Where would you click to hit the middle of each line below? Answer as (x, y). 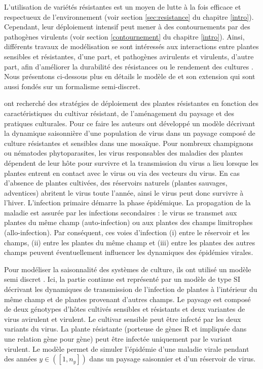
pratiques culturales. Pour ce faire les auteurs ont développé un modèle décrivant (130, 123)
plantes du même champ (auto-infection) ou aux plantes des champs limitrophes (128, 222)
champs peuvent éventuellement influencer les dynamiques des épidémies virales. (129, 252)
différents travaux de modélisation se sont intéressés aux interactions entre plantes (131, 46)
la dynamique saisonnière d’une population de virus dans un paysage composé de (130, 133)
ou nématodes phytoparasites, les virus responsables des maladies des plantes (124, 153)
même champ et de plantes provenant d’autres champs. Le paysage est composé (127, 299)
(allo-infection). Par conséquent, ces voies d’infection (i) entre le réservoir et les (127, 232)
